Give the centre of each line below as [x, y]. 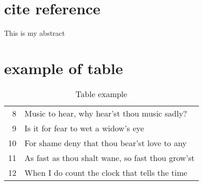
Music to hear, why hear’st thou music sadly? [106, 113]
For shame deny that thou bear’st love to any [106, 143]
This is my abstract [35, 33]
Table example [102, 94]
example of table [64, 68]
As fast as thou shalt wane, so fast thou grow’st [110, 157]
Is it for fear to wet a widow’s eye [84, 128]
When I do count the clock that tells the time [106, 172]
